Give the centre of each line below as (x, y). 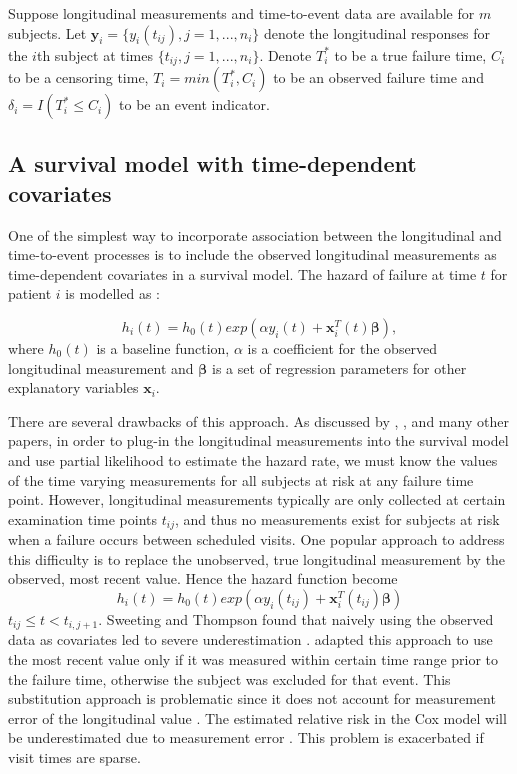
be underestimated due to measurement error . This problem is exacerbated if (246, 737)
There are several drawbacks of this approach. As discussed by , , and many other (258, 420)
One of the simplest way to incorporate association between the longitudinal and (255, 234)
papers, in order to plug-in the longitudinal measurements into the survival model (258, 440)
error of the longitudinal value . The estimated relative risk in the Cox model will (257, 717)
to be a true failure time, (410, 54)
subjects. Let (47, 32)
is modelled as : (113, 293)
